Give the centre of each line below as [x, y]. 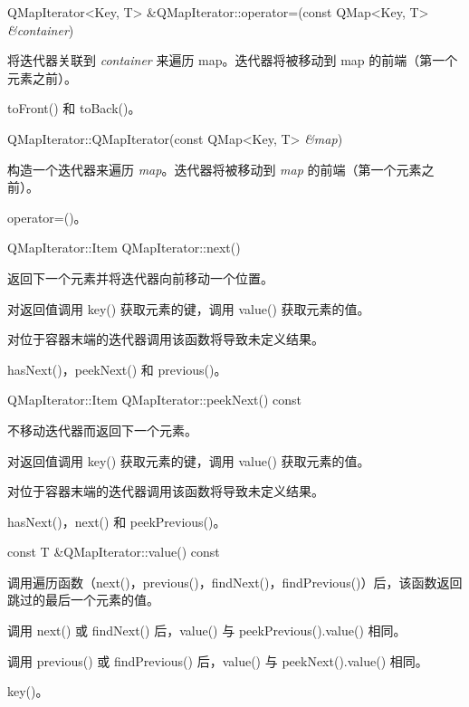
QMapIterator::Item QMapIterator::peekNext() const [154, 400]
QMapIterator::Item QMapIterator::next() [124, 248]
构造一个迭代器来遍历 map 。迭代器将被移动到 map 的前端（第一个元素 [215, 169]
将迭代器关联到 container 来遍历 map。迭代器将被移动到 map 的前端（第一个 [233, 60]
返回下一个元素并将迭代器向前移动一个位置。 [140, 277]
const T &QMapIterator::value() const [114, 552]
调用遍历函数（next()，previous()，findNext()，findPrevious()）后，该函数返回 [235, 582]
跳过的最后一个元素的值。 [83, 600]
